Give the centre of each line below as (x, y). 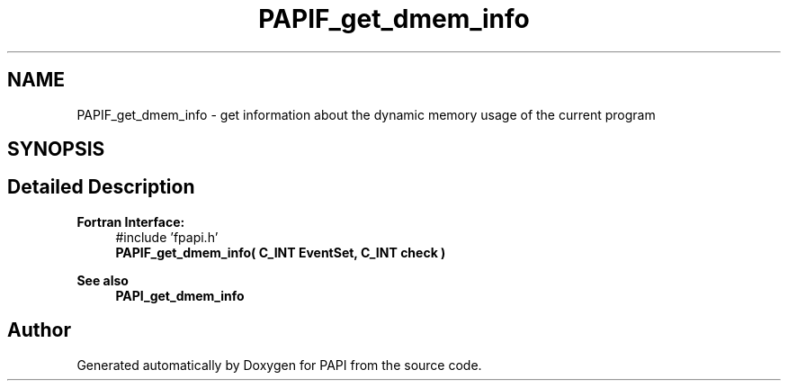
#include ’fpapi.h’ (167, 237)
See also (103, 280)
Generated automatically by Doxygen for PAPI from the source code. (279, 365)
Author (39, 330)
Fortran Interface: (131, 221)
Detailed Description (101, 187)
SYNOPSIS (56, 149)
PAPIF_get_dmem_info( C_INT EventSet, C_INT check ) (281, 252)
